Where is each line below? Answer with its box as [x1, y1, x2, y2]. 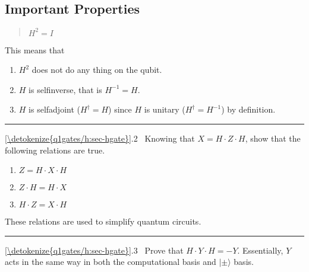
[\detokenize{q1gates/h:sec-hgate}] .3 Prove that [5, 244, 184, 256]
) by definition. [221, 103, 276, 116]
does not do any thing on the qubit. [31, 63, 162, 76]
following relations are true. [5, 143, 105, 156]
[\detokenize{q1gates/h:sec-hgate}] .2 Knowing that [5, 132, 195, 145]
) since [108, 103, 132, 116]
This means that [5, 43, 65, 56]
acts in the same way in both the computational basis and [5, 255, 216, 268]
